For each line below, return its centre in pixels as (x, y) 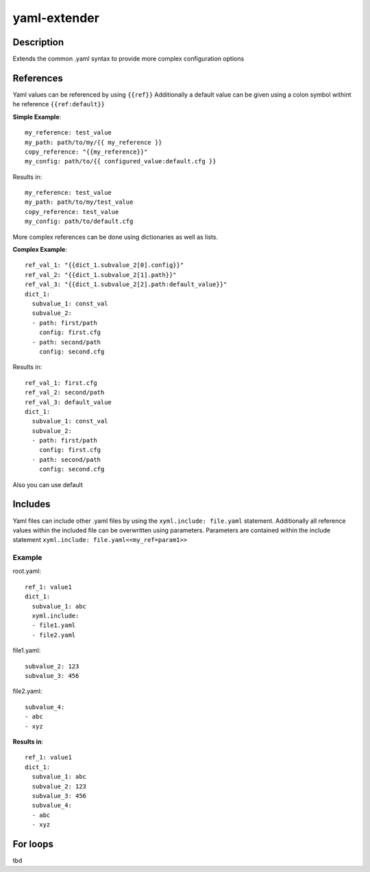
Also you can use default (48, 484)
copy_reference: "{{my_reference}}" (86, 152)
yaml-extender (56, 18)
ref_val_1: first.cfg (61, 383)
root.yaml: (27, 571)
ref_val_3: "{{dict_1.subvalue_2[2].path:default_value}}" (126, 284)
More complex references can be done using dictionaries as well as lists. (115, 237)
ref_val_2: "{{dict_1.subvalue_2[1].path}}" (101, 275)
